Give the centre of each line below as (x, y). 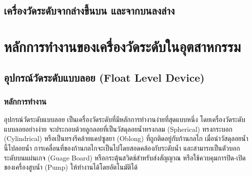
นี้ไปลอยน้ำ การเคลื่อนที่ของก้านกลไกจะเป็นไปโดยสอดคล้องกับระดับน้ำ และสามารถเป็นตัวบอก (122, 148)
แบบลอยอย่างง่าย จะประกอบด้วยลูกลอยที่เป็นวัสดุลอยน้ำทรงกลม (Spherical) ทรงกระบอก (118, 129)
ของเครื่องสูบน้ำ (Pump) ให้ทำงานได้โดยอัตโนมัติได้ (71, 167)
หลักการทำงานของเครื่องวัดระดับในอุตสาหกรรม (122, 46)
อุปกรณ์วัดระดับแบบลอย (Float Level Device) (104, 77)
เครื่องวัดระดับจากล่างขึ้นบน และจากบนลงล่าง (89, 10)
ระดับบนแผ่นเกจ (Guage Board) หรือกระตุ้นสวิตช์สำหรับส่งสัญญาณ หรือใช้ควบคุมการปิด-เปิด (125, 157)
